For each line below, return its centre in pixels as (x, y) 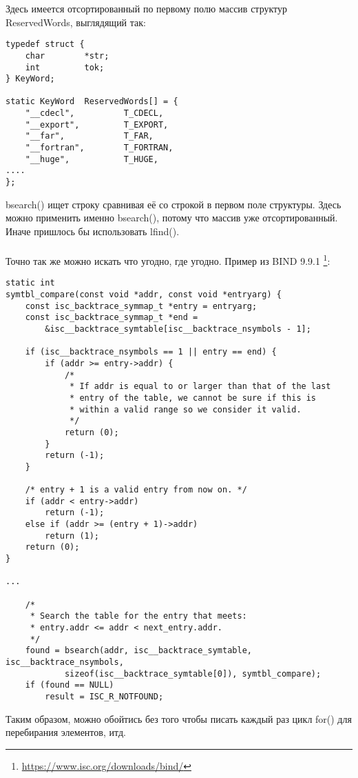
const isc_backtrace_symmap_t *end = (112, 318)
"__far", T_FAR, (89, 136)
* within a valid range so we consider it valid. (186, 409)
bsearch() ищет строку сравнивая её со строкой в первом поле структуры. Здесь (173, 204)
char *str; (67, 56)
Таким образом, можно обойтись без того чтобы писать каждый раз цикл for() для (179, 718)
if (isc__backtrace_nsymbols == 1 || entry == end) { (151, 352)
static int (30, 283)
